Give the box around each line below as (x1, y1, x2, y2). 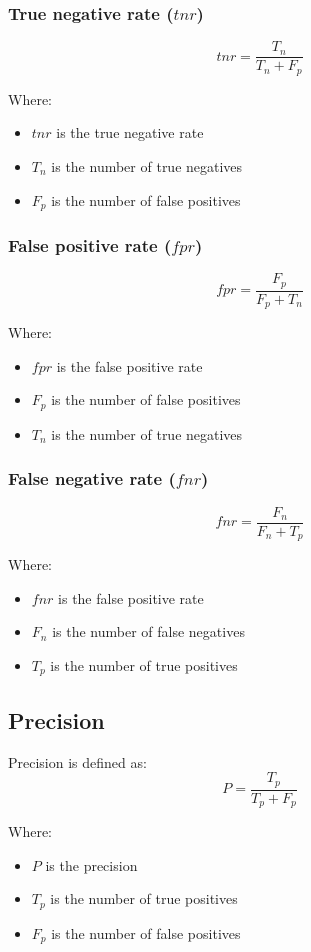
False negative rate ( (8, 466, 176, 491)
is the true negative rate (56, 122, 204, 143)
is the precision (45, 854, 138, 875)
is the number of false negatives (52, 621, 245, 642)
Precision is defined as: (8, 751, 147, 772)
